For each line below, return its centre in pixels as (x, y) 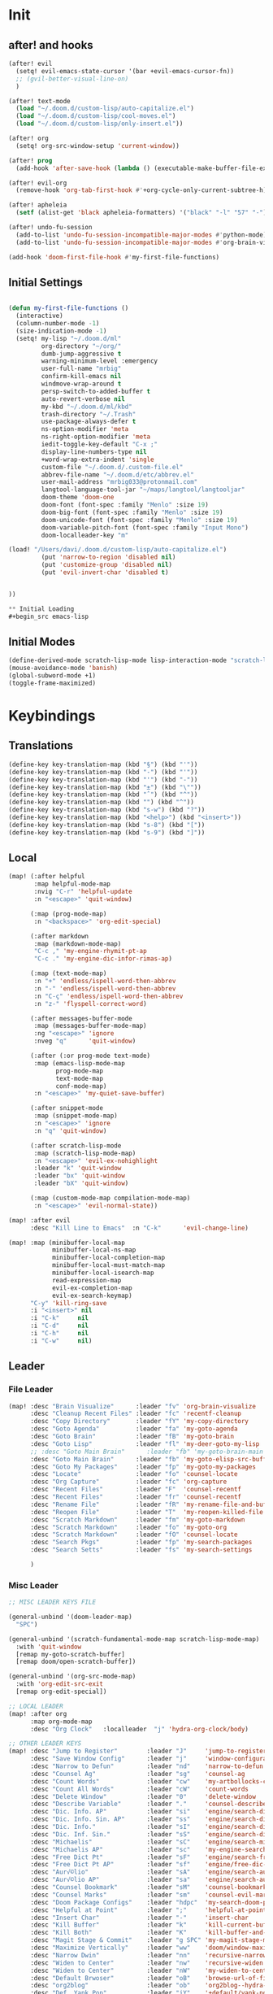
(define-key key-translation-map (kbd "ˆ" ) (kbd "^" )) (103, 795)
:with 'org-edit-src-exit (60, 1684)
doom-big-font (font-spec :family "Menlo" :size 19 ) (132, 512)
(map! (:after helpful (47, 877)
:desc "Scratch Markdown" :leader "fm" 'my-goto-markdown (137, 1519)
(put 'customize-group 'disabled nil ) (107, 565)
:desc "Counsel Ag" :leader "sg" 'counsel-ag (137, 1774)
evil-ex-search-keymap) (92, 1295)
